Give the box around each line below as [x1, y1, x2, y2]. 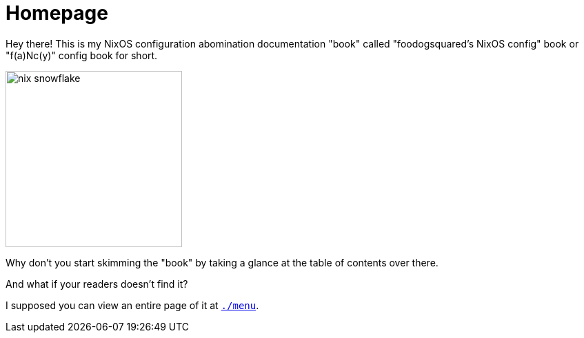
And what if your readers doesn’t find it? [6, 277, 188, 290]
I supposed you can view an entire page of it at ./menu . [6, 299, 259, 311]
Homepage [6, 1, 108, 25]
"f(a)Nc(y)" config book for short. [6, 49, 158, 61]
